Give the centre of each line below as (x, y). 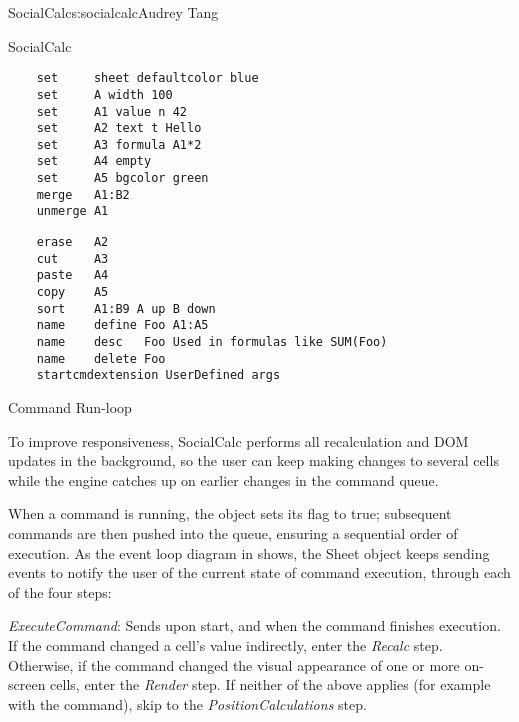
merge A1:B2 (83, 194)
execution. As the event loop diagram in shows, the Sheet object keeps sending (249, 552)
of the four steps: (60, 591)
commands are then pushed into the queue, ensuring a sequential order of (233, 532)
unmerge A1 (72, 211)
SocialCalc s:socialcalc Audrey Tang (113, 12)
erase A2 (72, 242)
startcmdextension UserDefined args (158, 375)
